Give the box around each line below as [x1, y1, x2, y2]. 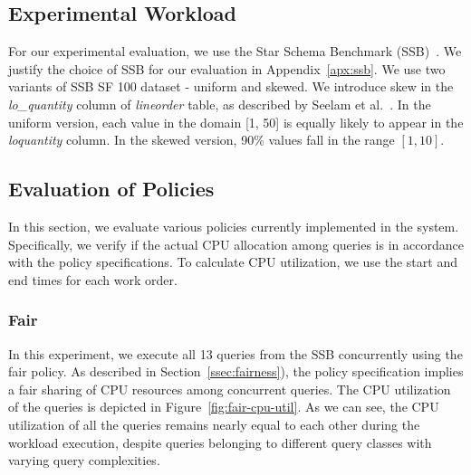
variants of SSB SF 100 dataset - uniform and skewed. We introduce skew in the [8, 77, 454, 96]
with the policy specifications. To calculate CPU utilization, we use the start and [8, 252, 457, 271]
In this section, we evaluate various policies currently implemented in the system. [8, 216, 459, 235]
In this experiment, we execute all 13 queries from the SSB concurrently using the [8, 344, 463, 363]
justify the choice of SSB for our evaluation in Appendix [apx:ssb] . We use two [8, 59, 446, 78]
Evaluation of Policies [8, 175, 215, 203]
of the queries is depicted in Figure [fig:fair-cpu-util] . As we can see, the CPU [8, 397, 439, 416]
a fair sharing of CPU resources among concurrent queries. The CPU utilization [8, 379, 451, 398]
